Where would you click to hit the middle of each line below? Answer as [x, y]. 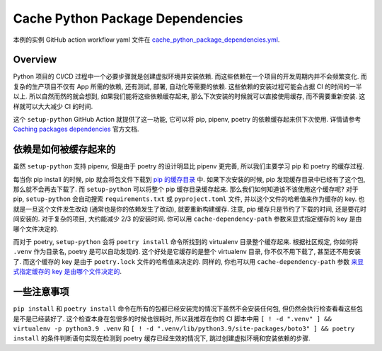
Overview [35, 60]
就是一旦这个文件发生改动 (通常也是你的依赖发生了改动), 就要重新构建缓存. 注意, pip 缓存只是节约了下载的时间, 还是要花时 [190, 209]
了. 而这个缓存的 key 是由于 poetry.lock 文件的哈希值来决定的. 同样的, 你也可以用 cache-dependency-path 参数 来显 [189, 261]
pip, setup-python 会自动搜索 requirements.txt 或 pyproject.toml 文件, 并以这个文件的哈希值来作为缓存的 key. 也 [189, 199]
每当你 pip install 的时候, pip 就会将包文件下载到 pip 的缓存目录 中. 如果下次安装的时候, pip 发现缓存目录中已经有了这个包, [189, 179]
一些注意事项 [41, 292]
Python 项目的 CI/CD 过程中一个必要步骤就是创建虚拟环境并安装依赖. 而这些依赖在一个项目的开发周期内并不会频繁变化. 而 [190, 76]
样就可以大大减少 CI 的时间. [53, 106]
